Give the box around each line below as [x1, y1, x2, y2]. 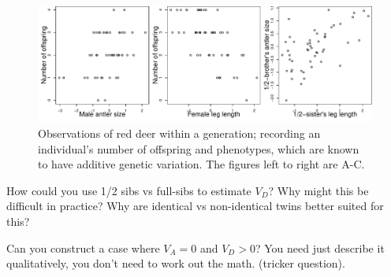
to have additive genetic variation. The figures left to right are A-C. [38, 156, 365, 172]
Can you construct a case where [6, 239, 160, 256]
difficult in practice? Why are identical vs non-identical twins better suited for [6, 198, 384, 214]
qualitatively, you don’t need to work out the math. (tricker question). [6, 255, 345, 271]
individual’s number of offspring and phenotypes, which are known [38, 140, 359, 157]
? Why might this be [268, 182, 369, 198]
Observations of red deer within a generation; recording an [38, 125, 321, 141]
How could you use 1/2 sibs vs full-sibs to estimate [6, 182, 251, 198]
